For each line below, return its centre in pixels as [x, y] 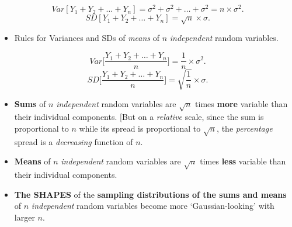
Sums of [30, 103]
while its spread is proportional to [140, 128]
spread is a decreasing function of [74, 141]
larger [25, 217]
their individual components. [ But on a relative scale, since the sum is [139, 117]
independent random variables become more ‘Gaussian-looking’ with [153, 206]
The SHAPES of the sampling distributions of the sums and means [150, 194]
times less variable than [243, 161]
